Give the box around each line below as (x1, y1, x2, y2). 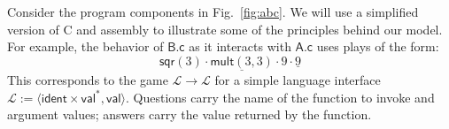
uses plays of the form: (316, 37, 439, 56)
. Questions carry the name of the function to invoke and (125, 87, 435, 106)
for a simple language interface (214, 71, 381, 88)
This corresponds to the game (7, 71, 168, 88)
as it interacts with (189, 37, 291, 56)
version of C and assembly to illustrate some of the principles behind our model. (7, 19, 443, 38)
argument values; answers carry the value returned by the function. (7, 105, 372, 124)
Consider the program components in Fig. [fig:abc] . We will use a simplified (7, 3, 419, 20)
